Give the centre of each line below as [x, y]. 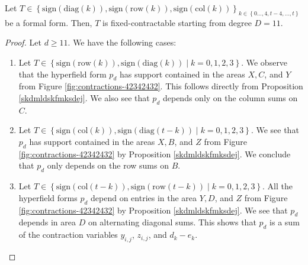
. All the [277, 186]
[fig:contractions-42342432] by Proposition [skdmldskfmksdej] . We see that [153, 210]
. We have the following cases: [122, 42]
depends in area [47, 222]
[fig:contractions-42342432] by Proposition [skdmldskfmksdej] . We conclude [155, 153]
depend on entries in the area [144, 197]
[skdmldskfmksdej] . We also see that [84, 98]
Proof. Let [23, 42]
